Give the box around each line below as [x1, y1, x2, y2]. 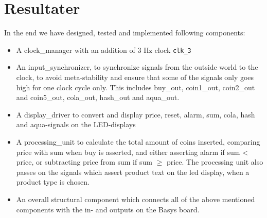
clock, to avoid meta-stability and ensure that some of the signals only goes [16, 71, 254, 82]
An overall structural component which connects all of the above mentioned [16, 193, 255, 204]
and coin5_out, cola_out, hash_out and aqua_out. [16, 92, 180, 103]
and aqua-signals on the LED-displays [16, 119, 136, 130]
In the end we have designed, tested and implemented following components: [4, 27, 245, 38]
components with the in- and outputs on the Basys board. [16, 204, 200, 214]
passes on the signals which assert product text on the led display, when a [16, 166, 250, 177]
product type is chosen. [16, 176, 90, 187]
